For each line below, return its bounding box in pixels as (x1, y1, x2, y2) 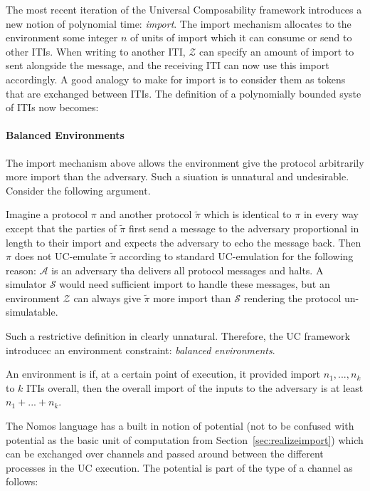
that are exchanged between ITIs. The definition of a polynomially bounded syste (6, 86, 361, 100)
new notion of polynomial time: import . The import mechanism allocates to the (6, 16, 351, 31)
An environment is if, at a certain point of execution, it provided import (6, 366, 321, 381)
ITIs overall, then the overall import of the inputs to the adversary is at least (26, 380, 364, 395)
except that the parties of (6, 220, 117, 235)
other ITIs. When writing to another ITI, (6, 43, 186, 58)
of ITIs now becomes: (6, 100, 99, 115)
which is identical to (203, 207, 292, 222)
